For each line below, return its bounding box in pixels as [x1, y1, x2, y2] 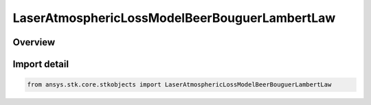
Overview [12, 36, 56, 48]
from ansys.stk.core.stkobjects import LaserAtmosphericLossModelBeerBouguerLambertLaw [27, 81, 332, 89]
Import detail [12, 58, 69, 70]
